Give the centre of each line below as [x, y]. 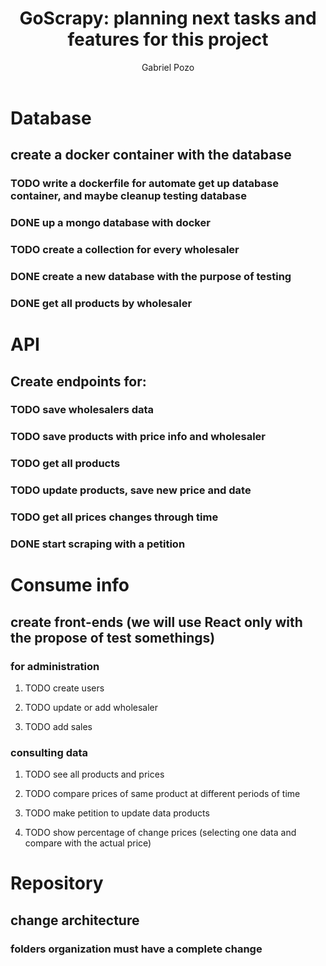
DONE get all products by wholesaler [101, 303]
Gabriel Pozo [168, 67]
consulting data [49, 752]
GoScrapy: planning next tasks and [168, 18]
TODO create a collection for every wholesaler [125, 250]
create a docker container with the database [151, 155]
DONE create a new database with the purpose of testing [151, 277]
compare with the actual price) [88, 843]
